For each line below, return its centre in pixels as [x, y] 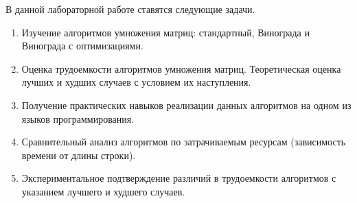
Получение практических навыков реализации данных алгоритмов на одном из [186, 105]
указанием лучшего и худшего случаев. [103, 191]
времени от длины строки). [79, 155]
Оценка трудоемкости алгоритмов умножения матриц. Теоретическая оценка [181, 68]
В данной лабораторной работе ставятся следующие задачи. [130, 9]
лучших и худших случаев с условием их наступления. [136, 82]
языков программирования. [78, 118]
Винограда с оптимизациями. [82, 46]
